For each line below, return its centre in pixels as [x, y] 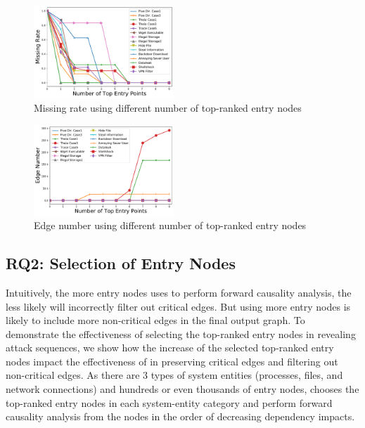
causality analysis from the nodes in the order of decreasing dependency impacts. [180, 416]
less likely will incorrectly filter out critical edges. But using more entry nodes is [178, 306]
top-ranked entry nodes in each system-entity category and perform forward [169, 402]
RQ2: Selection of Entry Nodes [121, 263]
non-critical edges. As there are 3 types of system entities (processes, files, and [174, 375]
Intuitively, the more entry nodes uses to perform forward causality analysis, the [179, 292]
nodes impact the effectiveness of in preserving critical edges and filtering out [172, 361]
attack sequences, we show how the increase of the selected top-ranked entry [170, 348]
